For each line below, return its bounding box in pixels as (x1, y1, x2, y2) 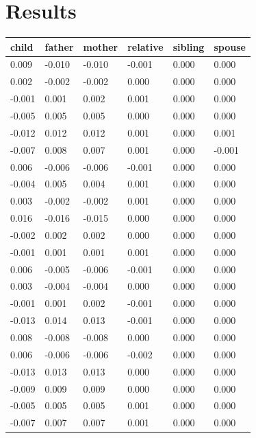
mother (83, 39, 118, 54)
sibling (172, 39, 205, 54)
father (44, 39, 74, 54)
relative (127, 39, 164, 54)
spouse (214, 39, 246, 54)
